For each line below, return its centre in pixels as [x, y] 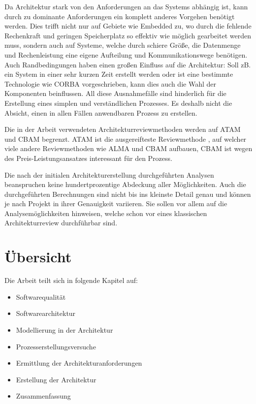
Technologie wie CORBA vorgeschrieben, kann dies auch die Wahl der [110, 83]
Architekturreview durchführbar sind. [61, 223]
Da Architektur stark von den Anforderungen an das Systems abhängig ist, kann [126, 6]
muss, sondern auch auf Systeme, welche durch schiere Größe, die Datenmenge [123, 45]
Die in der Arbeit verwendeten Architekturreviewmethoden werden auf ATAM [123, 129]
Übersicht [38, 257]
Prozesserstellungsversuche [56, 346]
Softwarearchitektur [46, 313]
